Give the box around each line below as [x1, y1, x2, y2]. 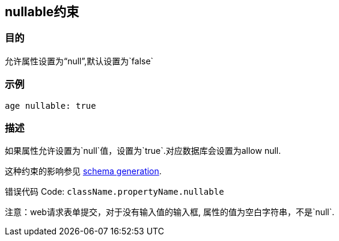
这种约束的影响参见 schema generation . [5, 166, 162, 177]
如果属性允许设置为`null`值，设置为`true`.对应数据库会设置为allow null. [5, 145, 281, 156]
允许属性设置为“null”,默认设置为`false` [5, 55, 154, 66]
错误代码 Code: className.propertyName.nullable [5, 186, 224, 197]
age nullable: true [5, 100, 96, 111]
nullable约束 [5, 4, 79, 19]
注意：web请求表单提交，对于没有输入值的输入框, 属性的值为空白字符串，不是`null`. [5, 207, 335, 218]
